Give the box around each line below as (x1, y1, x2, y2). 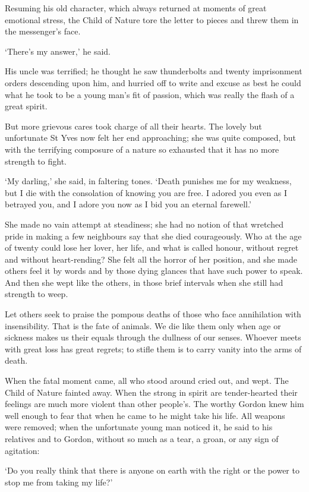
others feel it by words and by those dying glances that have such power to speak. (5, 264, 303, 277)
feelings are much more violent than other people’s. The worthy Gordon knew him (5, 398, 304, 410)
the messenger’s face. (5, 25, 81, 37)
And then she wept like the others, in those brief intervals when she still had (5, 276, 283, 288)
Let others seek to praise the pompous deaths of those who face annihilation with (5, 308, 301, 320)
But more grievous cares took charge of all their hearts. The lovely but (5, 119, 262, 132)
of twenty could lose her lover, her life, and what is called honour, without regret (5, 241, 299, 254)
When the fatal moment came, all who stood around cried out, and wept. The (5, 374, 289, 387)
